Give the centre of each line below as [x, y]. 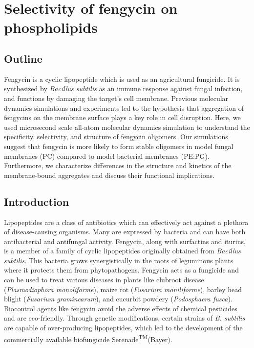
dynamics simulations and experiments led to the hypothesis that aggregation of [124, 108]
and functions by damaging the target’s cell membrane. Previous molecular [116, 98]
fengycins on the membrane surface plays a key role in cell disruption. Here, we [122, 117]
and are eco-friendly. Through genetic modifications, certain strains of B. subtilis [125, 318]
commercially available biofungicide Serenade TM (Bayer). [88, 338]
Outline [23, 58]
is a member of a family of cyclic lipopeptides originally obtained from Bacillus [122, 251]
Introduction [37, 201]
